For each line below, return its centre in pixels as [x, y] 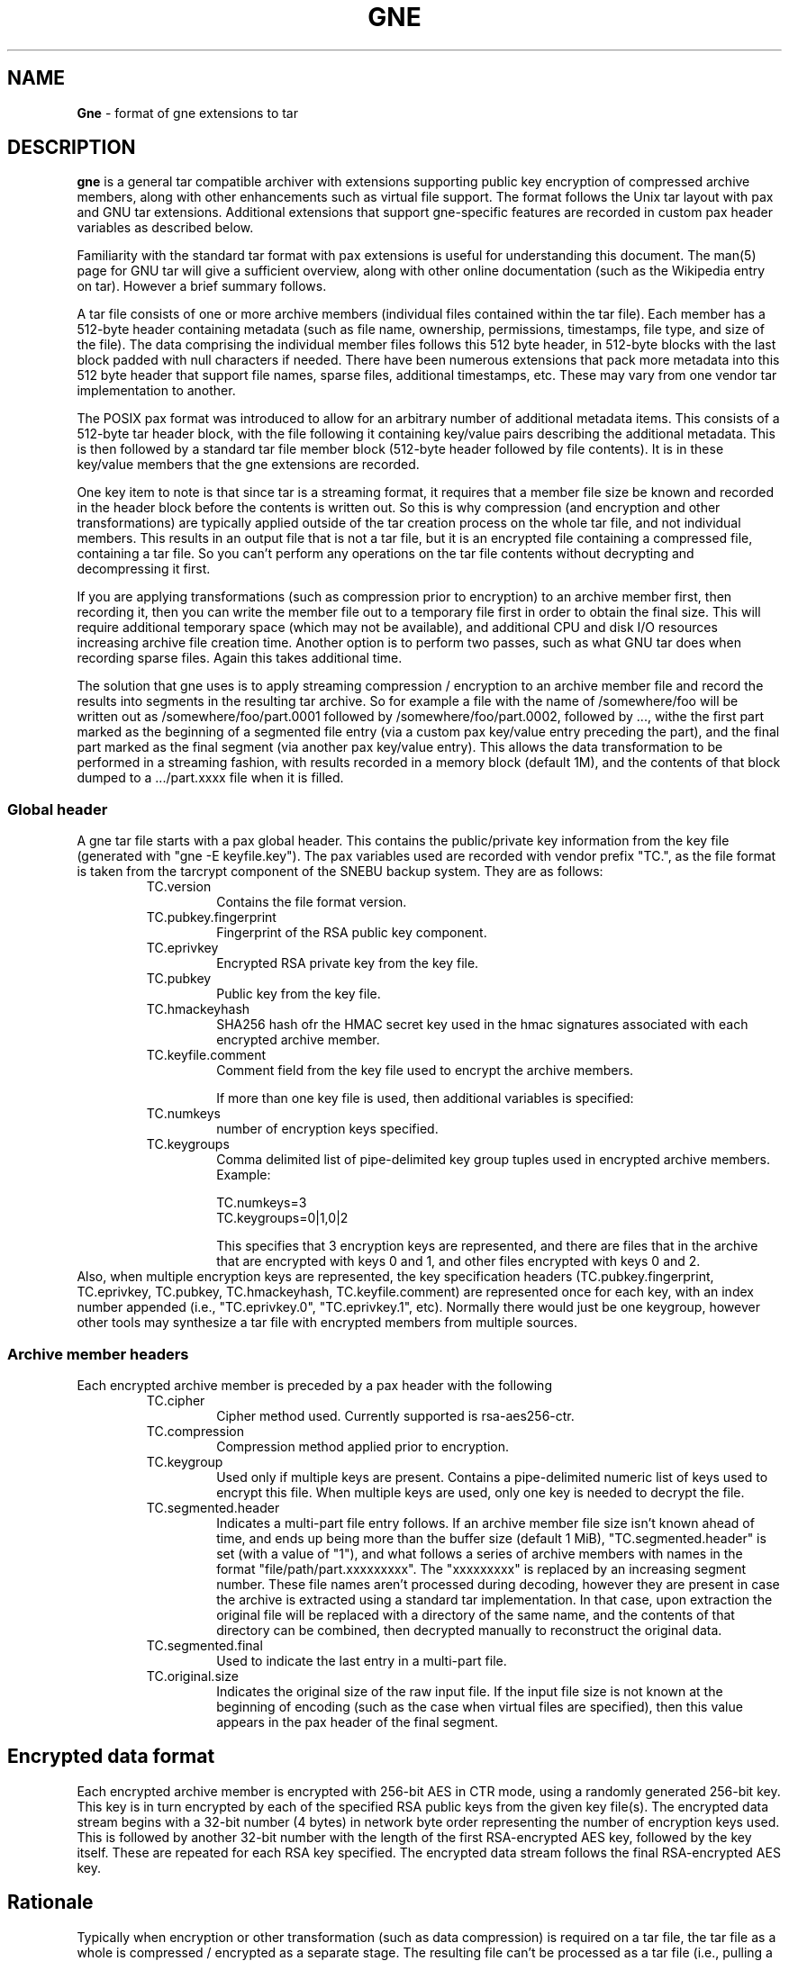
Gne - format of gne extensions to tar [188, 113]
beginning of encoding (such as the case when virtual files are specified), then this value [480, 1706]
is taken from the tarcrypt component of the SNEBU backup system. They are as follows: [340, 872]
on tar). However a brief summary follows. [202, 286]
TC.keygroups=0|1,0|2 [282, 1218]
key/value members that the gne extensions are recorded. [248, 465]
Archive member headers [98, 1354]
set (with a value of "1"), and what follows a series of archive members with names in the [480, 1553]
